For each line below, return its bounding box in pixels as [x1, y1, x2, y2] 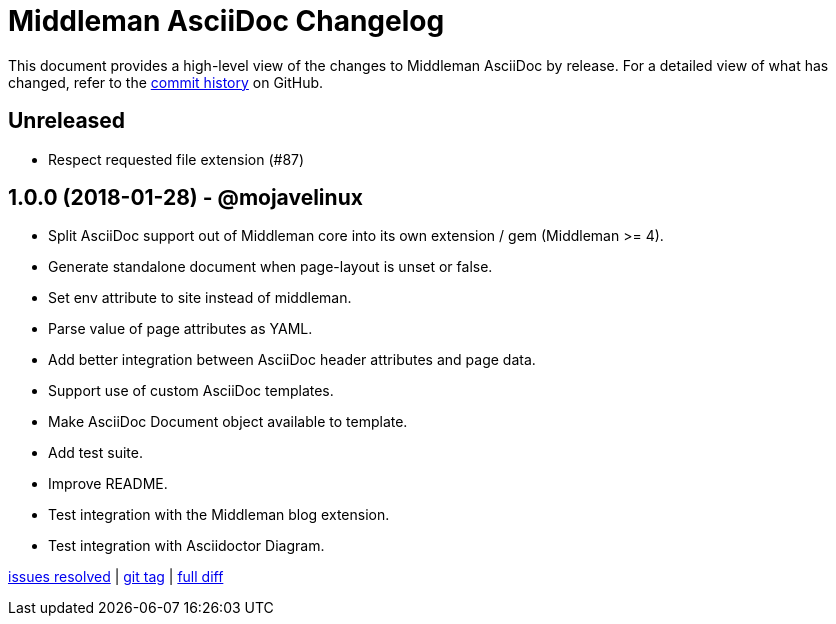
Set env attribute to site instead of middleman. [48, 289, 352, 307]
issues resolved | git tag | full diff [8, 568, 224, 586]
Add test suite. [48, 444, 143, 462]
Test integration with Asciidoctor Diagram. [48, 537, 325, 555]
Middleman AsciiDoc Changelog [8, 4, 445, 38]
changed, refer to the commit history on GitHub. [8, 73, 324, 91]
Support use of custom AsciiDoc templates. [48, 382, 334, 400]
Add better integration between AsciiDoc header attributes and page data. [48, 351, 536, 369]
